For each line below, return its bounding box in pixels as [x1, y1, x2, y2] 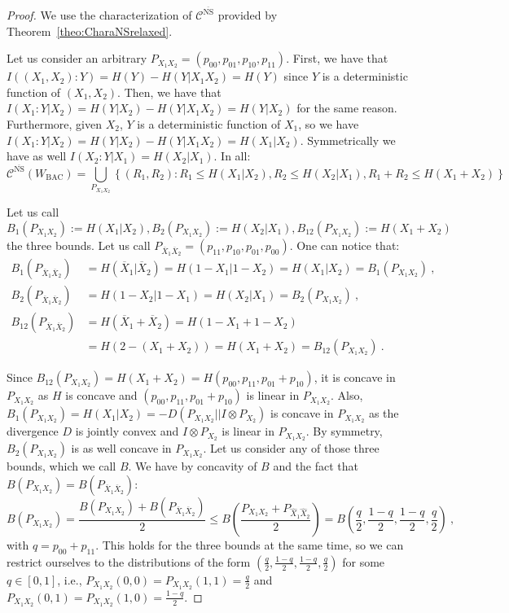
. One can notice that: [289, 236, 400, 253]
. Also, [330, 387, 363, 404]
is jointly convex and [75, 423, 179, 440]
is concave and [65, 387, 138, 404]
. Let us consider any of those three [203, 440, 380, 457]
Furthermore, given [7, 116, 102, 133]
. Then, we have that [117, 83, 222, 100]
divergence [7, 423, 59, 440]
